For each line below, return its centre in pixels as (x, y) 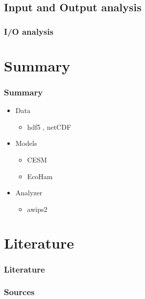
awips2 (37, 209)
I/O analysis (29, 31)
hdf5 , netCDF (49, 126)
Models (26, 143)
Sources (19, 291)
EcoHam (40, 176)
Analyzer (29, 193)
